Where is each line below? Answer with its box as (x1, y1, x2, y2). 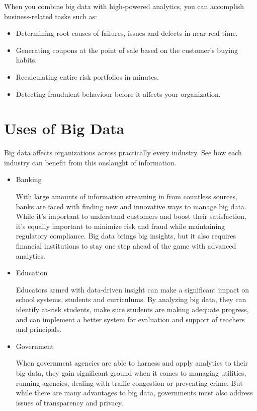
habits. (16, 54, 37, 65)
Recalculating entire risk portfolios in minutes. (16, 71, 159, 82)
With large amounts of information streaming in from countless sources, (16, 191, 237, 202)
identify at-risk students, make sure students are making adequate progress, (16, 304, 249, 314)
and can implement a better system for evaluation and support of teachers (16, 314, 245, 324)
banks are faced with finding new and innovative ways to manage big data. (16, 201, 246, 211)
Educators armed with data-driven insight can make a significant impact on (16, 284, 249, 295)
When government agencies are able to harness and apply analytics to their (16, 358, 248, 368)
